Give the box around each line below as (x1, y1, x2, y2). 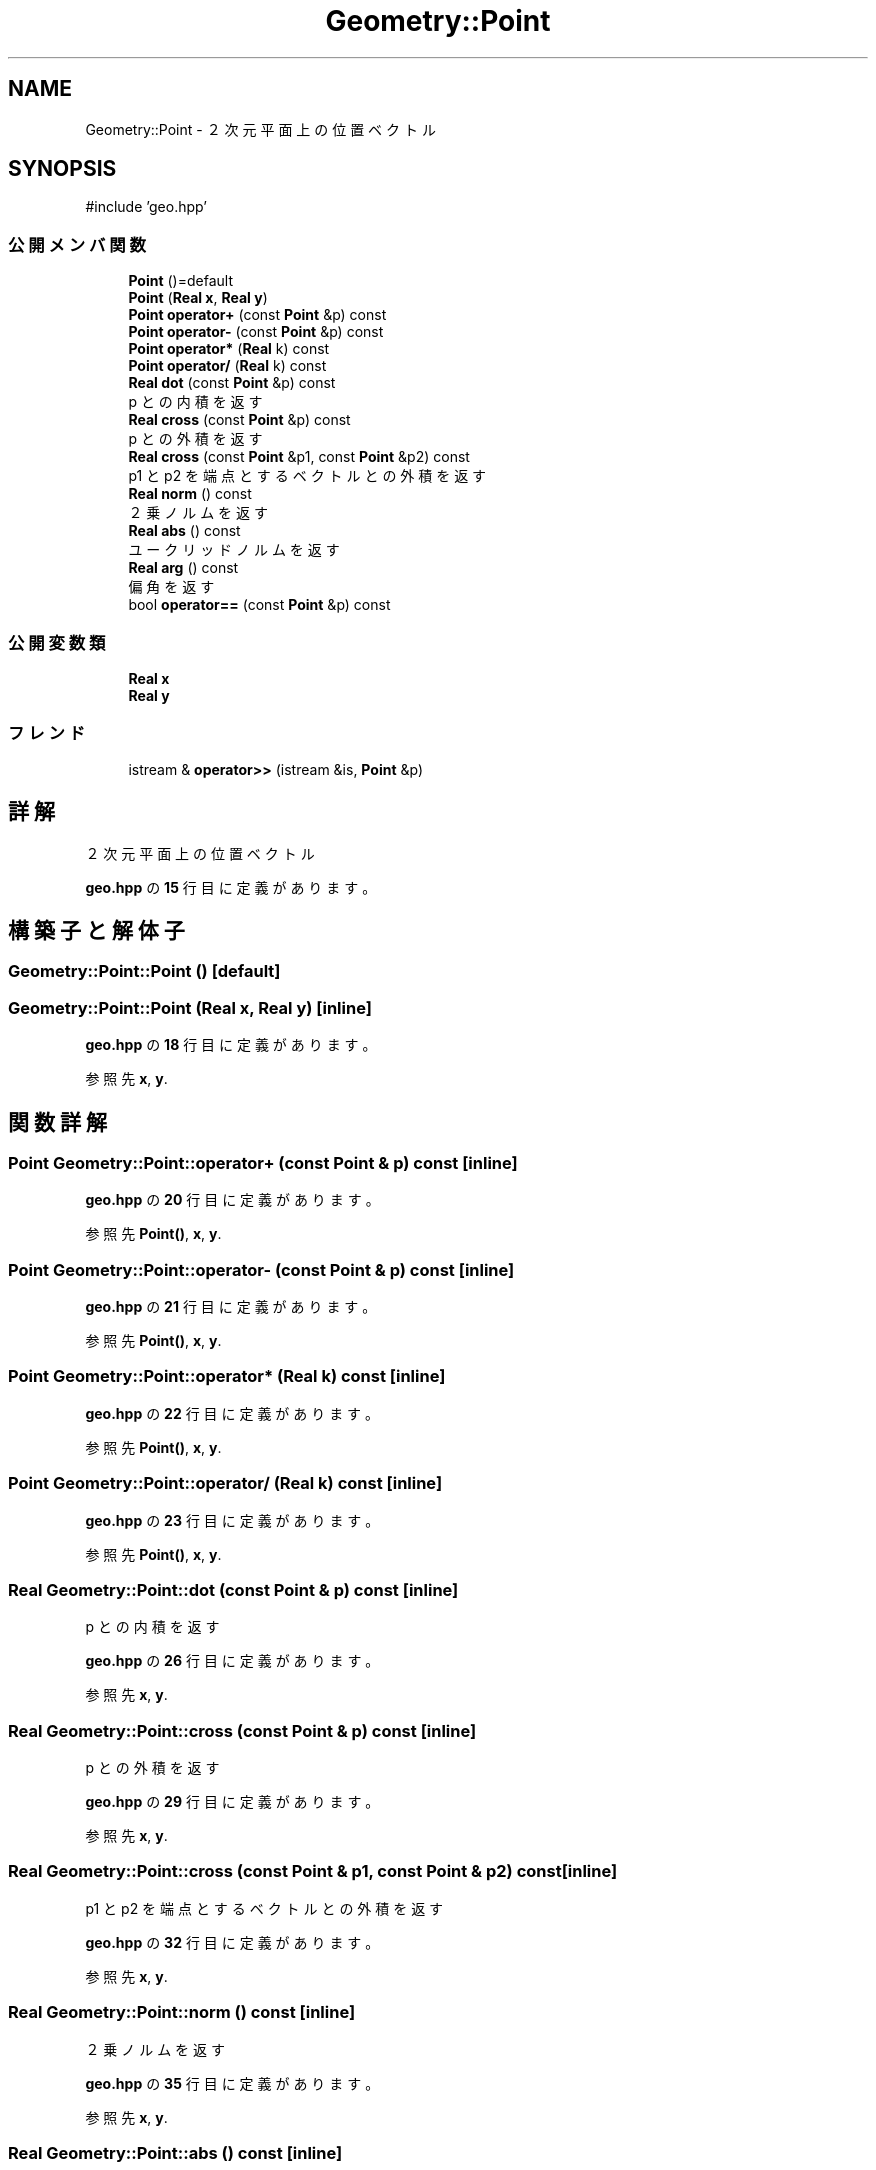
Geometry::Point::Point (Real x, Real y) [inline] (8, 997, 372, 1018)
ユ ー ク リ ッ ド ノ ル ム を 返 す (128, 541, 340, 559)
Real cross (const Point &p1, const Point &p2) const (128, 448, 470, 466)
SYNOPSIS (8, 156, 117, 182)
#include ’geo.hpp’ (85, 198, 207, 216)
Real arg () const (128, 559, 239, 577)
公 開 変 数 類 (8, 632, 106, 653)
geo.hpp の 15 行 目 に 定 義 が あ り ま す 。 (85, 878, 377, 896)
